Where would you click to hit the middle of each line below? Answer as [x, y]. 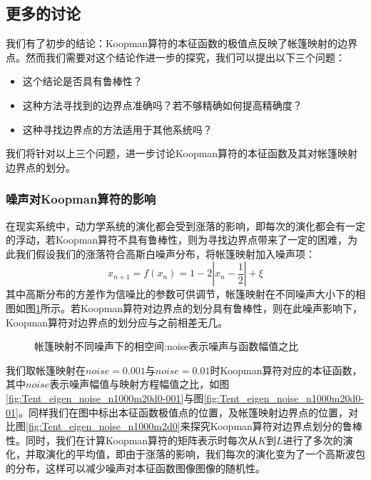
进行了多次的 [313, 440]
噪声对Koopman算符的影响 [81, 199]
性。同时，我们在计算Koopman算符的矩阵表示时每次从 [132, 440]
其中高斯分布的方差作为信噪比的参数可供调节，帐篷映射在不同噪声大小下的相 [185, 294]
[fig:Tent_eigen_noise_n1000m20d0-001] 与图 [105, 397]
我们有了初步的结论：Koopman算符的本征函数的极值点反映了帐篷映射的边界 [182, 43]
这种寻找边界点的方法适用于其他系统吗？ [117, 129]
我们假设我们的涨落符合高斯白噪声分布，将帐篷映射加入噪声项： [165, 253]
